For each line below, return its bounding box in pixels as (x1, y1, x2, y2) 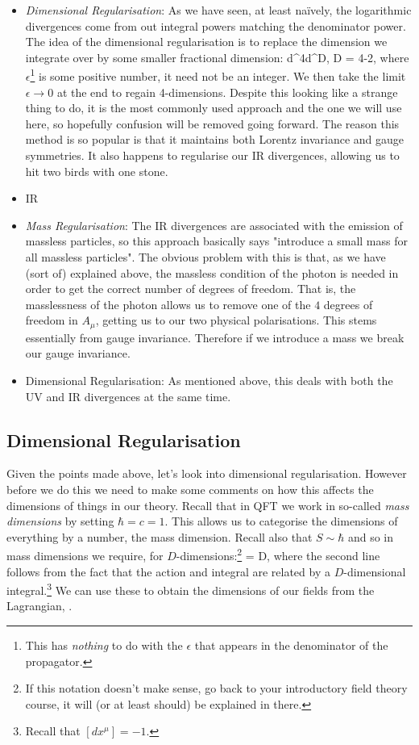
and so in (347, 528, 394, 545)
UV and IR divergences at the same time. (25, 387, 231, 404)
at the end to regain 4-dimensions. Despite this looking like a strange (56, 83, 398, 100)
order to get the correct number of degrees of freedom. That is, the (25, 280, 356, 297)
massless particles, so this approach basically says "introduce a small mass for (25, 232, 408, 249)
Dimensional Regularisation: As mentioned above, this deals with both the (25, 371, 393, 388)
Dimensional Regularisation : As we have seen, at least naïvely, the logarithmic (25, 2, 412, 18)
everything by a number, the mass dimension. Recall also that (6, 528, 313, 545)
